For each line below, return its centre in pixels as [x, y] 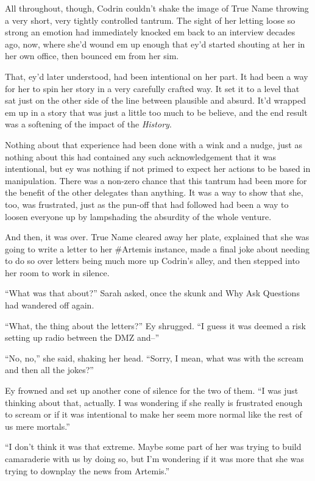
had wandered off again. [50, 305]
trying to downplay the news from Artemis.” [87, 470]
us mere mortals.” [37, 426]
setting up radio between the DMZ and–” [82, 337]
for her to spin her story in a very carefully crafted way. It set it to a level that [152, 88]
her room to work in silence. [57, 272]
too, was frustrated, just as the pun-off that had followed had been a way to [147, 204]
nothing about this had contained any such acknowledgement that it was [141, 156]
